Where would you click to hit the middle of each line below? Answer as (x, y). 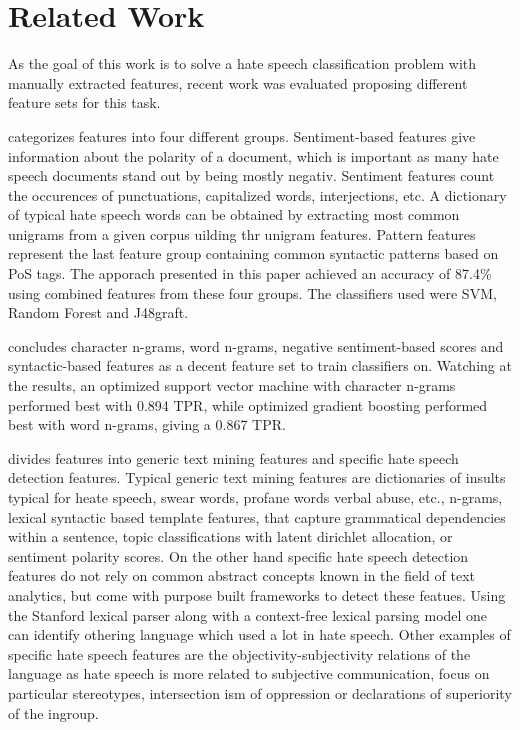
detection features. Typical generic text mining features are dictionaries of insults (257, 477)
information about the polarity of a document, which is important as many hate (253, 155)
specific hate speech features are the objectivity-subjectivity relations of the (239, 653)
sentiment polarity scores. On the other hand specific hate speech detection (238, 555)
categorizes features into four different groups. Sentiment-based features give (242, 135)
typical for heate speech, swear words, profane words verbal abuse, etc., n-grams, (255, 497)
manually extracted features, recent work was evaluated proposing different (238, 82)
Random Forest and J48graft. (98, 312)
